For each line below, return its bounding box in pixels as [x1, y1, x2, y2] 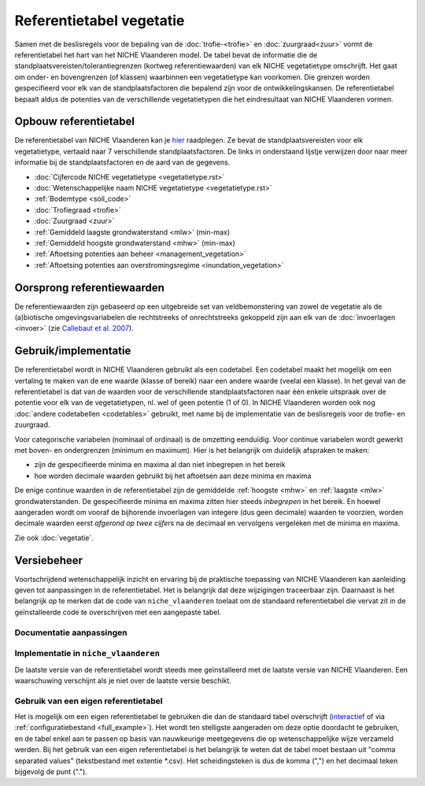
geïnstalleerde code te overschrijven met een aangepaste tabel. [14, 607, 222, 617]
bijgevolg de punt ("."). [14, 767, 88, 777]
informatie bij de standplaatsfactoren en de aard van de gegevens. [14, 158, 231, 167]
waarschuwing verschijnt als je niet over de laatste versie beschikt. [14, 676, 231, 685]
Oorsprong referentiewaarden [14, 280, 165, 295]
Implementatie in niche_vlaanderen [14, 648, 161, 659]
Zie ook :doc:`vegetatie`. [14, 532, 94, 543]
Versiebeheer [14, 554, 83, 567]
